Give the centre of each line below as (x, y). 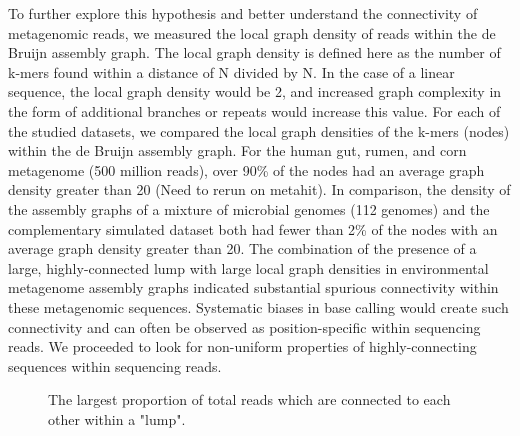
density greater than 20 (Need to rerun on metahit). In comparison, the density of (259, 189)
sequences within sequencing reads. (115, 365)
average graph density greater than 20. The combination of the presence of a (242, 248)
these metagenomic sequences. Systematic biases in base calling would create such (258, 306)
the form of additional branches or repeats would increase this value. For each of (254, 110)
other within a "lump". (117, 418)
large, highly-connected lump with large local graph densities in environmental (248, 267)
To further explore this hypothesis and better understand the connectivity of (243, 13)
